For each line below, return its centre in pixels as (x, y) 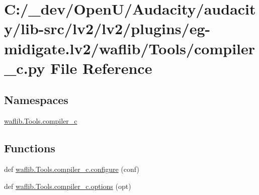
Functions (30, 148)
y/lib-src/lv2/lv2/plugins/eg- (107, 28)
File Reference (101, 68)
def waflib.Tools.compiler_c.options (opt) (68, 186)
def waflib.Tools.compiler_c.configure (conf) (72, 169)
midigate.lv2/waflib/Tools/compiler (130, 48)
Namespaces (36, 100)
